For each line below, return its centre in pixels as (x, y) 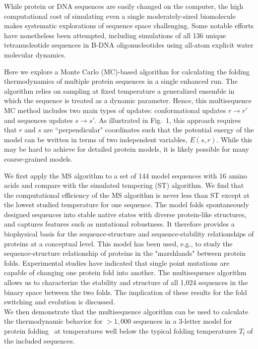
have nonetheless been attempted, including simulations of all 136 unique (115, 35)
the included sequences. (39, 340)
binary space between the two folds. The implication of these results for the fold (126, 292)
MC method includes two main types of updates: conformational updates (115, 110)
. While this (234, 139)
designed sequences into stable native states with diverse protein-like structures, (125, 214)
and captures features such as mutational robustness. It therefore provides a (119, 224)
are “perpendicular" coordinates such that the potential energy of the (149, 130)
